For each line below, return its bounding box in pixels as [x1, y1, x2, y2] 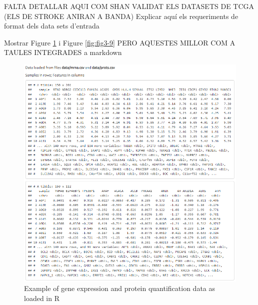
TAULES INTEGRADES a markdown [4, 47, 122, 57]
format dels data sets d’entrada [4, 20, 99, 31]
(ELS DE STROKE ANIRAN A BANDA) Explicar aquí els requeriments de [4, 10, 238, 21]
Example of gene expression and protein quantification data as [24, 283, 215, 293]
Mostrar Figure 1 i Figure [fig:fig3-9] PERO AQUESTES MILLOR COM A [4, 37, 235, 47]
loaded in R [24, 292, 59, 303]
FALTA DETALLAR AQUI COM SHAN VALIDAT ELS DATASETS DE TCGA [4, 1, 254, 11]
